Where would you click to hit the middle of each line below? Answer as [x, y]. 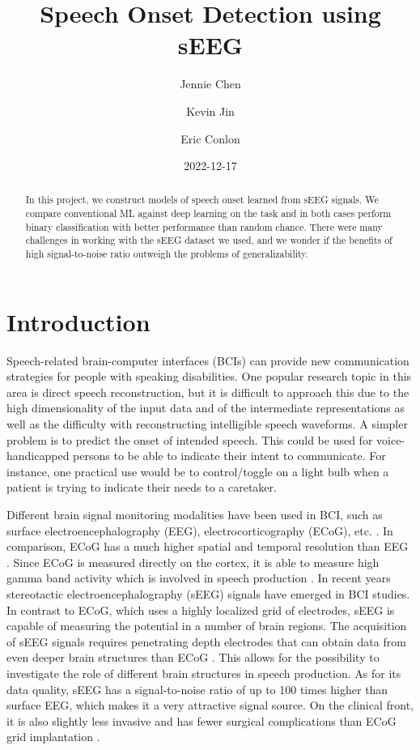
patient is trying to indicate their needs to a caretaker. [142, 487]
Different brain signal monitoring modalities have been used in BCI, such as [195, 515]
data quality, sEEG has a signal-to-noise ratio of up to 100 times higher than [197, 689]
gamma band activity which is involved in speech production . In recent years [199, 578]
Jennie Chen [210, 84]
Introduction [78, 321]
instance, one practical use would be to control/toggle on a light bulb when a [198, 471]
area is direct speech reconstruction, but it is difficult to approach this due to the [208, 392]
